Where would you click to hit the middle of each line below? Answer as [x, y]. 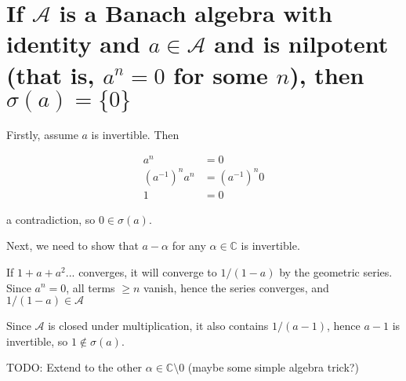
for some [221, 74]
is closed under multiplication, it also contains [158, 326]
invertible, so [37, 341]
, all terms [91, 287]
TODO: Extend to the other [74, 367]
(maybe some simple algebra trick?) [273, 367]
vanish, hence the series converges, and [236, 287]
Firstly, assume [42, 134]
